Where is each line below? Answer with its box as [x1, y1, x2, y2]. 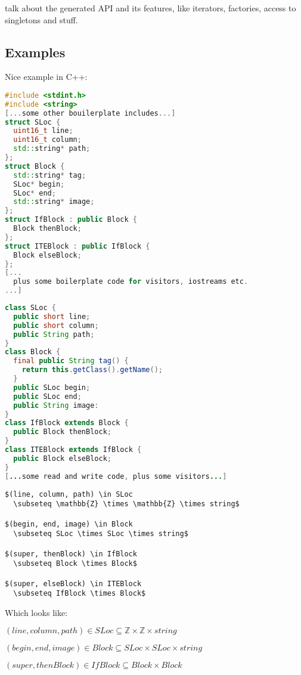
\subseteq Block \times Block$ [13, 559, 137, 568]
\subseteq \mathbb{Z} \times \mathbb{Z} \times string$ [13, 500, 240, 509]
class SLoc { [5, 304, 56, 312]
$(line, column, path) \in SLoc [5, 490, 133, 498]
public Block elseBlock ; [13, 454, 111, 463]
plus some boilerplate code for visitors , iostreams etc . [13, 277, 249, 286]
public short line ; [13, 312, 91, 321]
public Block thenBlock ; [13, 428, 111, 436]
